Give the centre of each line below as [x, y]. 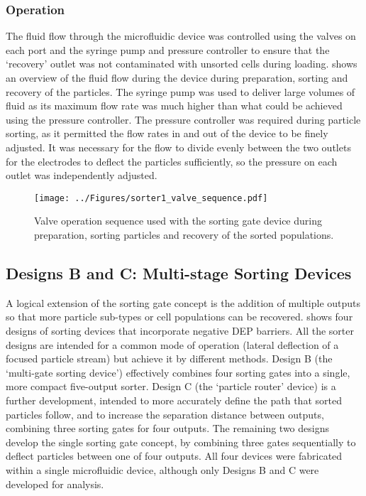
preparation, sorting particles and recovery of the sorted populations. [184, 234]
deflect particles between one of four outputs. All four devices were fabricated [174, 456]
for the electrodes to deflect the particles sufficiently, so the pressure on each [172, 161]
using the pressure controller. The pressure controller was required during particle [183, 119]
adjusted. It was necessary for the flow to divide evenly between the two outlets [178, 147]
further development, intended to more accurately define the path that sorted [174, 400]
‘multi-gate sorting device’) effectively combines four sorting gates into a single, [178, 372]
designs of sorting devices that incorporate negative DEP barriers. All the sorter [180, 330]
